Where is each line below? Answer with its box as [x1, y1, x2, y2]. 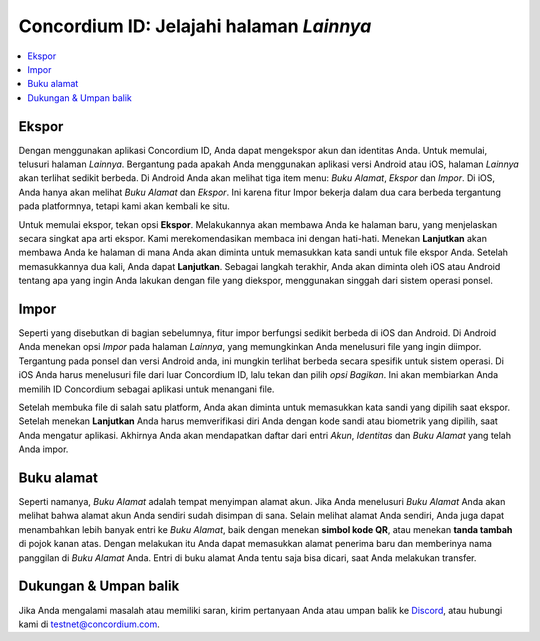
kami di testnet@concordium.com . [18, 618, 160, 630]
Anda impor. [18, 443, 69, 455]
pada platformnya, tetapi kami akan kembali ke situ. [18, 200, 230, 212]
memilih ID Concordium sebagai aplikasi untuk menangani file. [18, 383, 275, 395]
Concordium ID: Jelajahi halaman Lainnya [18, 15, 372, 37]
